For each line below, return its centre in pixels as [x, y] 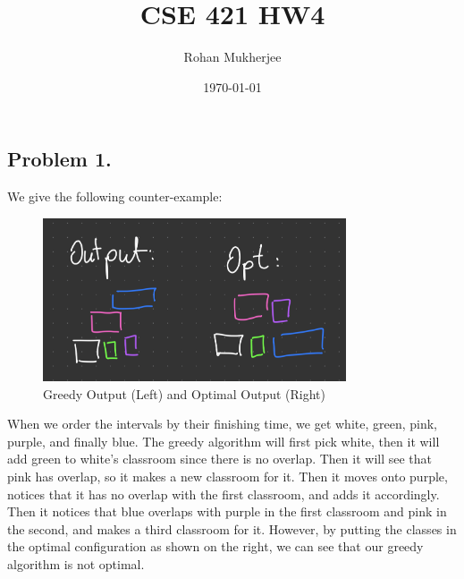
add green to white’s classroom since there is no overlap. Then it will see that [220, 459]
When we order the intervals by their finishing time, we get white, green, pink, [223, 424]
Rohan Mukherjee [232, 57]
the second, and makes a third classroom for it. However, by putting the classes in [232, 528]
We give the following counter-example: [115, 196]
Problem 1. [59, 159]
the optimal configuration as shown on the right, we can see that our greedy [215, 546]
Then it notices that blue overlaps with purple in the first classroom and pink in [227, 511]
